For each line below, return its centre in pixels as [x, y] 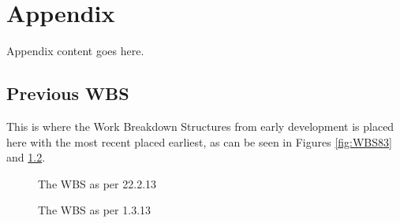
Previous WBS [68, 93]
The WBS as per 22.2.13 [97, 183]
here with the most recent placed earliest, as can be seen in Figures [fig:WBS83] [199, 141]
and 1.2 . [26, 157]
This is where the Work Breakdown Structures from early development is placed [200, 126]
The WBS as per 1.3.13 [95, 210]
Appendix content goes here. [75, 51]
